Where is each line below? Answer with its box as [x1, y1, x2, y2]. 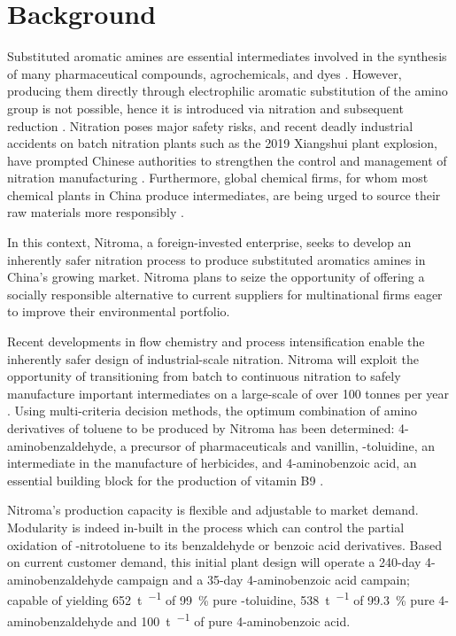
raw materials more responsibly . [7, 203, 184, 221]
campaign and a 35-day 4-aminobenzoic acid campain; [117, 570, 411, 588]
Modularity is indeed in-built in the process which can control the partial [7, 517, 405, 536]
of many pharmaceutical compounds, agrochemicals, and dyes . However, [7, 64, 402, 82]
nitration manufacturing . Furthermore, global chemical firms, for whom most [7, 168, 429, 187]
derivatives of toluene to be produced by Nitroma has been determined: [7, 419, 395, 437]
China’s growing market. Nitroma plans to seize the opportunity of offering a [7, 268, 425, 286]
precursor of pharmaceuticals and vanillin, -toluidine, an [130, 436, 435, 454]
